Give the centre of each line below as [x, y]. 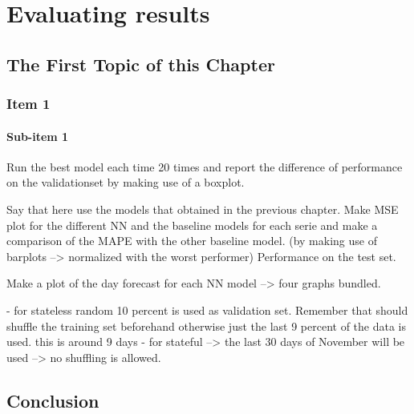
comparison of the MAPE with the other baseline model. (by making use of [192, 241]
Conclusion [53, 400]
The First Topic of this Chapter [141, 64]
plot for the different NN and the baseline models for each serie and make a [192, 225]
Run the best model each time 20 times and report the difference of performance [205, 166]
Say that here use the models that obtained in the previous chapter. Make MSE [203, 209]
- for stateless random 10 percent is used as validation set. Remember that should [207, 309]
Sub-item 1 [38, 136]
